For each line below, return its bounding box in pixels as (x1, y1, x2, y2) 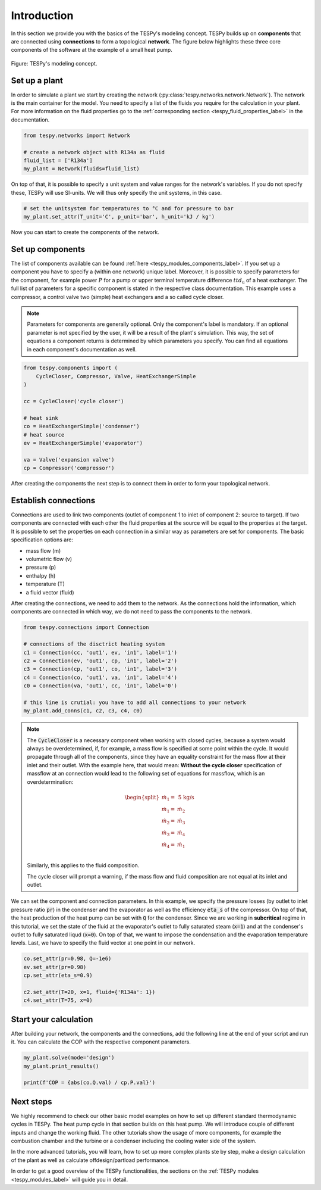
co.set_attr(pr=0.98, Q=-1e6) (23, 955, 112, 962)
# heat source (23, 431, 65, 438)
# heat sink (23, 415, 59, 421)
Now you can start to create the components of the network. (11, 229, 160, 236)
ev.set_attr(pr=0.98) (23, 964, 87, 970)
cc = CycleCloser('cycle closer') (23, 398, 124, 405)
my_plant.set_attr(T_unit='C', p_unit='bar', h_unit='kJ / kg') (23, 213, 215, 220)
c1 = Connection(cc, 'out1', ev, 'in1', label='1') (23, 649, 178, 656)
